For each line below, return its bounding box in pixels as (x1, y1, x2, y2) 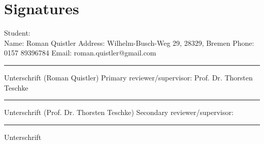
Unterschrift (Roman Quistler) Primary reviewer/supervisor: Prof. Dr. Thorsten (4, 72, 253, 82)
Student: (4, 27, 30, 38)
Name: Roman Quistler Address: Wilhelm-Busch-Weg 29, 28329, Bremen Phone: (4, 37, 254, 48)
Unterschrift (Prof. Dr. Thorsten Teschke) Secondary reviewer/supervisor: (4, 107, 234, 118)
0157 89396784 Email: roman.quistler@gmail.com (4, 47, 156, 58)
